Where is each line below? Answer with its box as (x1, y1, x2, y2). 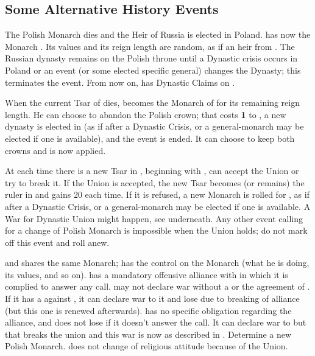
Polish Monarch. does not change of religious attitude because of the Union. (5, 340, 288, 352)
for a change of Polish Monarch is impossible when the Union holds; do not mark (5, 224, 308, 237)
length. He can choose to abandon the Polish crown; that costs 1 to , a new (5, 108, 286, 120)
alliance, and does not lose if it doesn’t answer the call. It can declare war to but (5, 316, 306, 329)
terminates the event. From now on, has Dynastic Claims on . (5, 75, 235, 88)
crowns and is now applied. (5, 144, 106, 156)
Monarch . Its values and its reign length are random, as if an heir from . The (5, 40, 295, 52)
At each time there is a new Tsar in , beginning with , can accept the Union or (5, 164, 299, 177)
